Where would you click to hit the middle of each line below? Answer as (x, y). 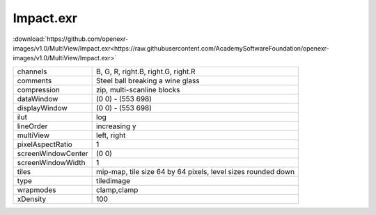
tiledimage (113, 180)
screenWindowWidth (52, 162)
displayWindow (42, 108)
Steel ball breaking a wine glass (148, 80)
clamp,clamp (117, 189)
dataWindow (38, 98)
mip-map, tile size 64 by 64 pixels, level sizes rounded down (196, 171)
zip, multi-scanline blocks (138, 89)
